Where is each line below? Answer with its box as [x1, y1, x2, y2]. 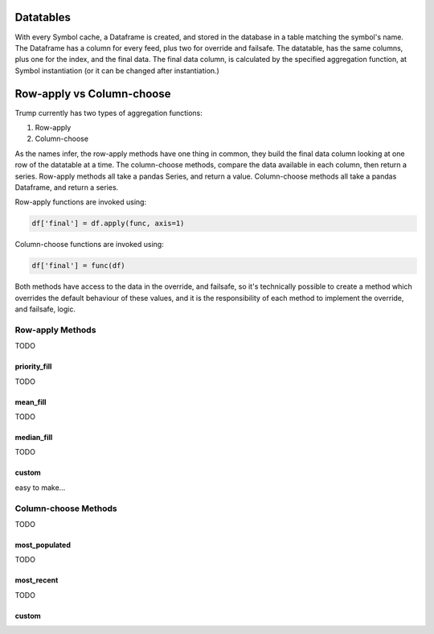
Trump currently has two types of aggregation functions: [14, 108, 203, 117]
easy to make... [14, 483, 66, 492]
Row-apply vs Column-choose [14, 87, 172, 101]
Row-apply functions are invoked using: [14, 197, 147, 207]
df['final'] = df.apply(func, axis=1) [31, 219, 185, 228]
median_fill [14, 432, 53, 442]
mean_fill [14, 397, 47, 406]
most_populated [14, 540, 72, 550]
